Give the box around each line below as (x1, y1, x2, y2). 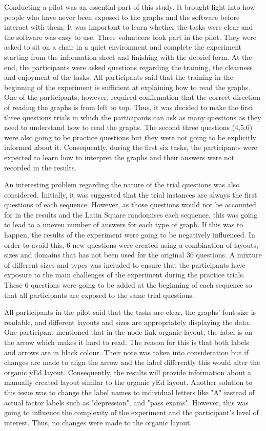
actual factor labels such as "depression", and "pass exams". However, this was (4, 397, 249, 407)
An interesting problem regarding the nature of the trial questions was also (4, 179, 240, 190)
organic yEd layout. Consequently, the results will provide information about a (4, 367, 252, 377)
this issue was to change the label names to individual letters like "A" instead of (4, 386, 255, 397)
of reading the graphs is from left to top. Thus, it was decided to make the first (4, 101, 253, 112)
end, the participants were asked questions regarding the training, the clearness (4, 61, 253, 72)
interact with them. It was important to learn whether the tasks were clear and (4, 21, 253, 32)
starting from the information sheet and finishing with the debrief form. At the (4, 51, 252, 62)
